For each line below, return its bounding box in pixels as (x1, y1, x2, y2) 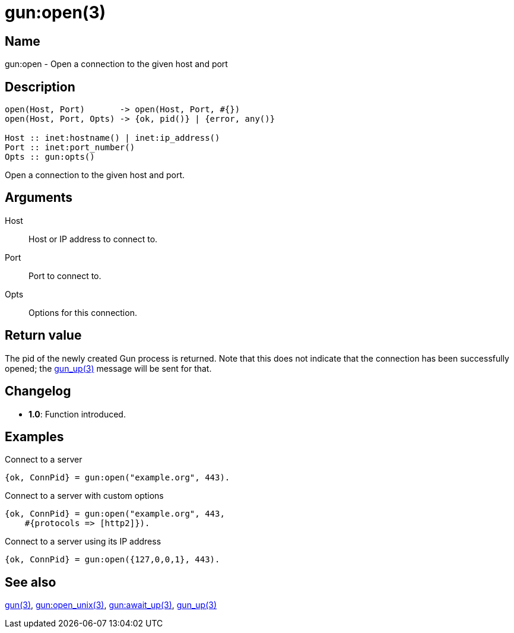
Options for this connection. (28, 307, 137, 318)
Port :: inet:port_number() (5, 143, 135, 153)
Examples (5, 429, 64, 444)
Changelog (5, 384, 71, 399)
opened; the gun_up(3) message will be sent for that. (5, 363, 212, 374)
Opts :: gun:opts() (5, 152, 95, 162)
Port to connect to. (28, 270, 101, 281)
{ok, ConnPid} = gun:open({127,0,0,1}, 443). (5, 555, 220, 565)
